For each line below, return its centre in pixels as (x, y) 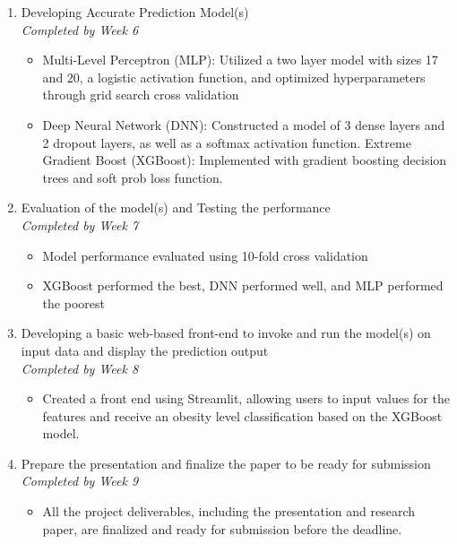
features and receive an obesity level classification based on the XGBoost (242, 415)
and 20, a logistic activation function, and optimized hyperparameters (234, 77)
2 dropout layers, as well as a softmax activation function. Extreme (227, 142)
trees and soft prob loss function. (133, 177)
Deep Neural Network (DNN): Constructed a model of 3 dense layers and (244, 124)
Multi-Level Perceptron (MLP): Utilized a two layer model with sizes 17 (240, 60)
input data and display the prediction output (145, 350)
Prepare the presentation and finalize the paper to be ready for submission (226, 463)
